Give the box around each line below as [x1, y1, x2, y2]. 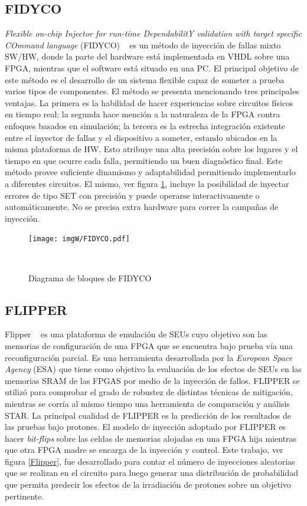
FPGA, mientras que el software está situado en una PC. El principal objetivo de [5, 61, 299, 74]
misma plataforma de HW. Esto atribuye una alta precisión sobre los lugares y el [5, 143, 298, 155]
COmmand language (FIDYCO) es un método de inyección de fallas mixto [5, 38, 281, 51]
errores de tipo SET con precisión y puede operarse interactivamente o [5, 189, 260, 201]
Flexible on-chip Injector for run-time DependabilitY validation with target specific [5, 27, 302, 40]
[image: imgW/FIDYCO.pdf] [28, 235, 130, 244]
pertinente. [5, 489, 44, 502]
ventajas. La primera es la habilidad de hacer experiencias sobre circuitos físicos [5, 96, 293, 109]
